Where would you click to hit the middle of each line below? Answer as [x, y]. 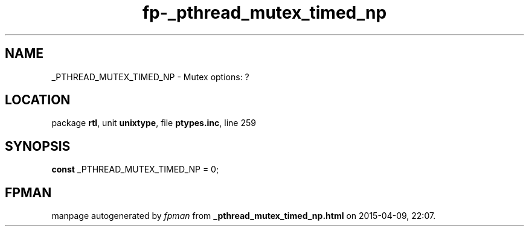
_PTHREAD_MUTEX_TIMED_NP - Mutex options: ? [150, 77]
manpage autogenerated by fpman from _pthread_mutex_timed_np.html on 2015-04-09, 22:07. [244, 216]
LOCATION [38, 100]
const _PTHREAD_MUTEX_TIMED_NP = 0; [135, 169]
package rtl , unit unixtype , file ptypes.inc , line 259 [154, 123]
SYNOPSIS [38, 146]
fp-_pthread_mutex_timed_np [264, 13]
